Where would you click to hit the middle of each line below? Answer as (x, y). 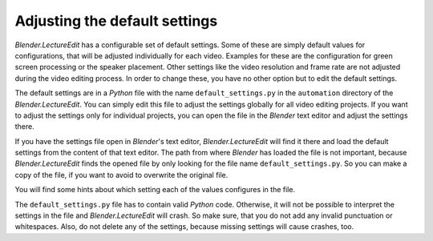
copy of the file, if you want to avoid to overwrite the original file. (121, 175)
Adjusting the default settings (116, 21)
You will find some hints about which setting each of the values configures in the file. (155, 190)
